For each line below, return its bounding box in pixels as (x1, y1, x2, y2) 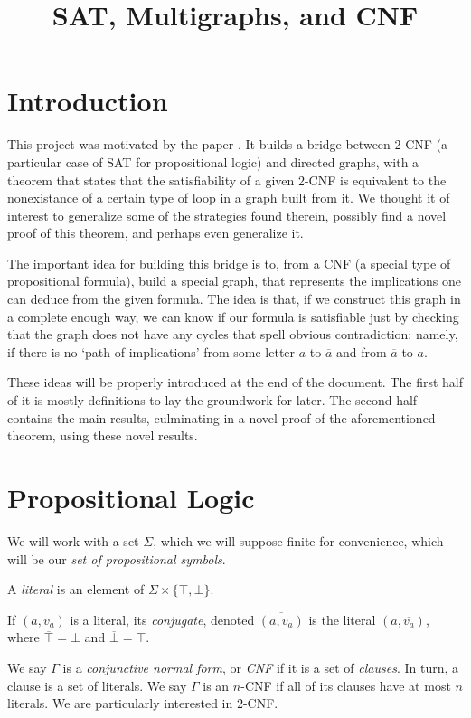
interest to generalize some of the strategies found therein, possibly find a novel (7, 205, 447, 224)
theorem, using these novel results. (7, 426, 198, 445)
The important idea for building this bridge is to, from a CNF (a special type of (7, 253, 451, 272)
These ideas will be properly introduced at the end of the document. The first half (7, 373, 464, 392)
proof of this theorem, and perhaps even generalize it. (7, 223, 304, 242)
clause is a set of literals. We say (7, 675, 187, 694)
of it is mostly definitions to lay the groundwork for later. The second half (7, 391, 418, 410)
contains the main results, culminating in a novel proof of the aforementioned (7, 408, 436, 427)
